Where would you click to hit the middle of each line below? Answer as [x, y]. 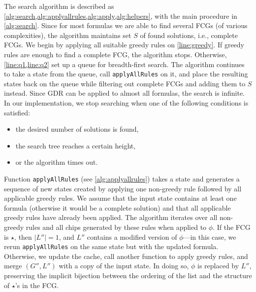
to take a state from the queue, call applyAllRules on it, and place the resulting [126, 74]
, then [23, 237]
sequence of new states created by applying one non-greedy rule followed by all [123, 188]
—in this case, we [210, 237]
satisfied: [17, 112]
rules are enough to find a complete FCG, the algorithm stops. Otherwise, [115, 54]
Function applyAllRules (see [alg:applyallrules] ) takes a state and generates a [122, 178]
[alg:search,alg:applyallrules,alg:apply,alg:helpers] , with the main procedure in [121, 16]
